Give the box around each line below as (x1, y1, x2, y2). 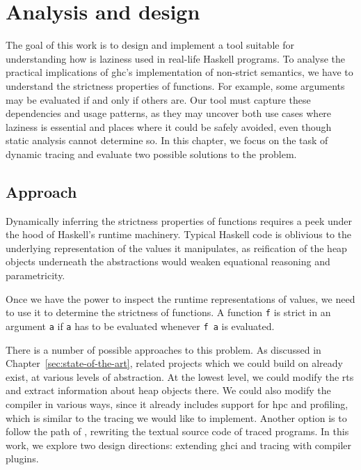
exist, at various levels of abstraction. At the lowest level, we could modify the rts (6, 369, 354, 384)
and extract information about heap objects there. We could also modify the (6, 383, 331, 398)
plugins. (6, 451, 39, 466)
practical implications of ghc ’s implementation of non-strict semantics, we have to (6, 65, 353, 79)
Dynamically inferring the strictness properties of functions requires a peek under (6, 213, 353, 228)
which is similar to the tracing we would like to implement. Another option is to (6, 410, 347, 425)
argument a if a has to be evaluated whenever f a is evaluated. (6, 318, 275, 333)
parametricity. (6, 268, 65, 283)
